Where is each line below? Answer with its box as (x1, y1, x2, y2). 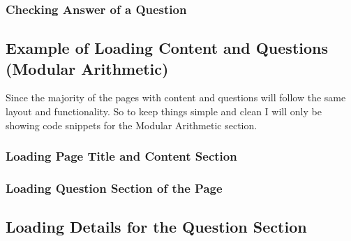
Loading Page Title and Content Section (6, 147, 237, 165)
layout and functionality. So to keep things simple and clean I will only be (6, 104, 322, 119)
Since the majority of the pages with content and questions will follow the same (6, 90, 346, 105)
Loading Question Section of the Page (6, 179, 223, 196)
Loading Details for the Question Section (6, 216, 307, 238)
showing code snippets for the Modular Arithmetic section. (6, 117, 257, 132)
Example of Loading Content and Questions (6, 37, 328, 59)
